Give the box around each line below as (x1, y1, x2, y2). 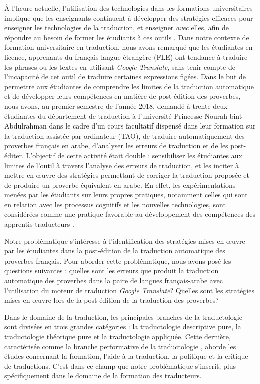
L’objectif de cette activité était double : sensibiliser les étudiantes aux (26, 150, 242, 160)
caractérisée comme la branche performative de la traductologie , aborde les (4, 341, 236, 351)
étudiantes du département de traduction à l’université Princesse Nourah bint (4, 110, 242, 121)
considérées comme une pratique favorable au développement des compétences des (4, 209, 256, 219)
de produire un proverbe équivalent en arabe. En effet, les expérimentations (4, 179, 236, 190)
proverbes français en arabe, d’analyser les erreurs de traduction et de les (4, 140, 228, 151)
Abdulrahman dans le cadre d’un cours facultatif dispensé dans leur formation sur (4, 120, 256, 131)
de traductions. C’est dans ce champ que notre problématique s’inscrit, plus (4, 360, 236, 371)
